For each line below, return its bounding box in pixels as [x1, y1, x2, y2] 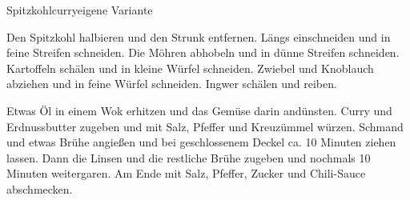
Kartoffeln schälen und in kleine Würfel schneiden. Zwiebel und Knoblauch [6, 59, 374, 76]
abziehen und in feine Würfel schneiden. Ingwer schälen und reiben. [6, 75, 337, 92]
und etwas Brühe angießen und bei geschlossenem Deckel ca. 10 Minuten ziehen [6, 134, 396, 150]
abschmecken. [6, 180, 73, 197]
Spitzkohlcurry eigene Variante [6, 2, 153, 18]
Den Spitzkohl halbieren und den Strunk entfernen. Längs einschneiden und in [6, 28, 391, 45]
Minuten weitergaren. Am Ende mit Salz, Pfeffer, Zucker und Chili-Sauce [6, 165, 366, 182]
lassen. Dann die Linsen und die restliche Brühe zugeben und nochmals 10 [6, 149, 371, 166]
